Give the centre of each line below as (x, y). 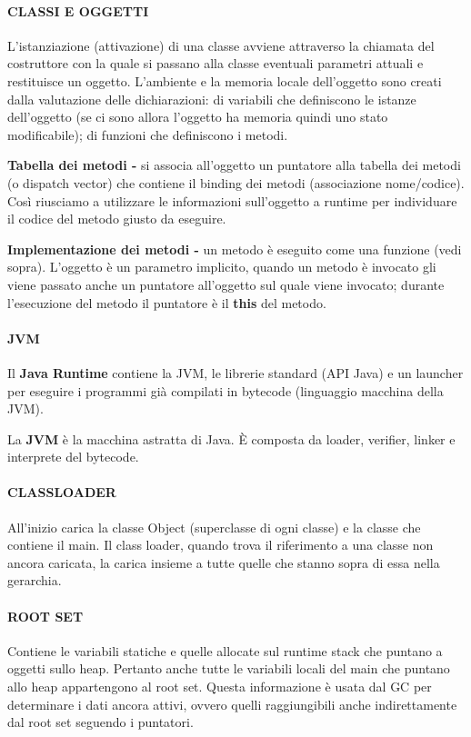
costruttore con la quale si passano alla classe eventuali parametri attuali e (215, 63)
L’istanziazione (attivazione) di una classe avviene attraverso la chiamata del (221, 45)
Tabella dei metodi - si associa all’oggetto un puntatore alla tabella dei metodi (234, 165)
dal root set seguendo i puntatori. (100, 722)
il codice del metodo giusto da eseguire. (117, 219)
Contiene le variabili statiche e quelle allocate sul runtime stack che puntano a (225, 650)
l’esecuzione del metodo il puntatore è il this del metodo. (167, 302)
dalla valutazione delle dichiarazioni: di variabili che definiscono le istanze (212, 99)
